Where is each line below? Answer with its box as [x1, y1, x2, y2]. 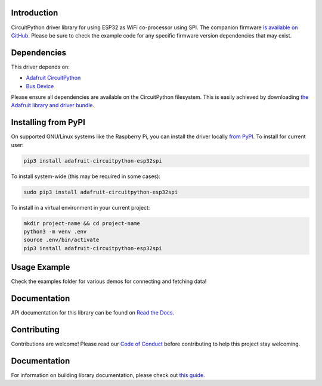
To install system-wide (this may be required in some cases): [11, 173, 161, 180]
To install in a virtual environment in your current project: [11, 204, 150, 211]
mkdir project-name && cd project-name [23, 220, 140, 226]
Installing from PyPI [11, 117, 86, 127]
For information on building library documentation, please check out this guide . [11, 371, 205, 378]
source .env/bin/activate [23, 236, 100, 244]
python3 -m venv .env [23, 228, 87, 235]
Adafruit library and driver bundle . [11, 102, 95, 109]
